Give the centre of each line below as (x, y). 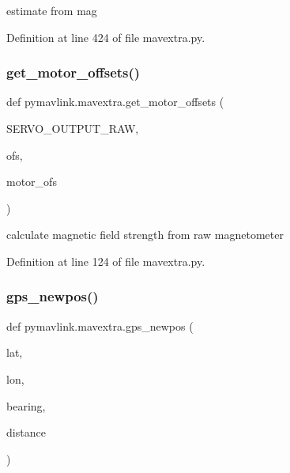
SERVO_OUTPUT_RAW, (73, 128)
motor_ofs (32, 182)
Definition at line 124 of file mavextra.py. (106, 261)
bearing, (26, 405)
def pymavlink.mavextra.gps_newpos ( (100, 325)
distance (26, 432)
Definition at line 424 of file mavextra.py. (106, 37)
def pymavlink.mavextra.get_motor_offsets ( (115, 102)
